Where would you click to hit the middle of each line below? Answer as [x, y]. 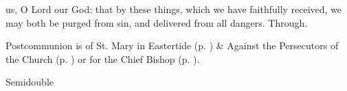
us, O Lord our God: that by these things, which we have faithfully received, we [174, 9]
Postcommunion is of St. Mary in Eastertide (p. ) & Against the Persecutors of [172, 45]
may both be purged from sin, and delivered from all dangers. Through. [157, 22]
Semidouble [30, 82]
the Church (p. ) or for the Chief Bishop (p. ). [103, 58]
